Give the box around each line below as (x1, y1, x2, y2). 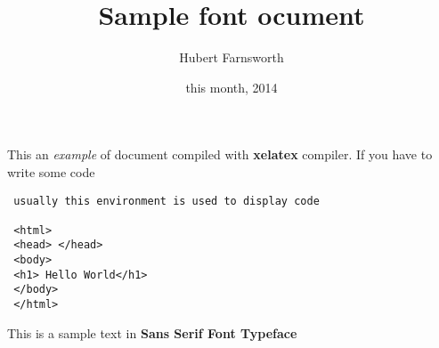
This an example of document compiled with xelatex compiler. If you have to (7, 145, 433, 164)
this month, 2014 (185, 77, 278, 96)
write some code (7, 162, 95, 181)
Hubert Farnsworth (179, 48, 284, 67)
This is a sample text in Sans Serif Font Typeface (7, 323, 297, 342)
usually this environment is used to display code (13, 194, 320, 207)
